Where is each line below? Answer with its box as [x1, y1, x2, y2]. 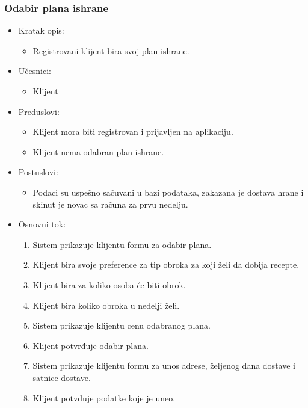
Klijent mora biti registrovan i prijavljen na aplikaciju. [32, 125, 233, 138]
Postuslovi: [18, 165, 58, 178]
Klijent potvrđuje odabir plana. [32, 339, 149, 351]
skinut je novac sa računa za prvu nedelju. [32, 197, 188, 210]
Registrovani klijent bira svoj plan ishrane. [32, 44, 189, 57]
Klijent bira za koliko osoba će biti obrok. [32, 278, 186, 291]
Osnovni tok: [18, 218, 66, 230]
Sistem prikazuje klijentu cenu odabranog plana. [32, 319, 211, 332]
